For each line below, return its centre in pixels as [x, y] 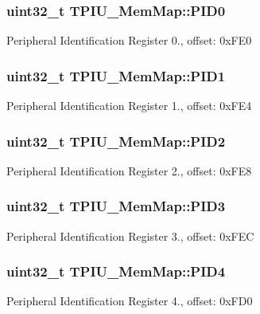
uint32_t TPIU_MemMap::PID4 [116, 271]
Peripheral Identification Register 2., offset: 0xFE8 [129, 170]
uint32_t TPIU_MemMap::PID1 [116, 75]
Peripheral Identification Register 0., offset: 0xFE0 [129, 40]
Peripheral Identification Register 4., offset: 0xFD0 [130, 301]
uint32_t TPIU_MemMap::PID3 [116, 206]
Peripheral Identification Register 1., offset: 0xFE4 [129, 106]
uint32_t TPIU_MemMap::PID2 [116, 141]
